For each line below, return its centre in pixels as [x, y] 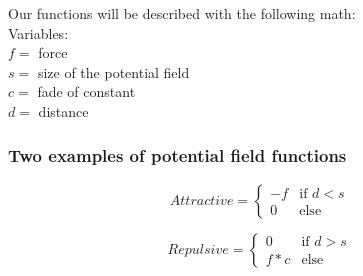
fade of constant [86, 91]
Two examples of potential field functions [177, 155]
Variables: [38, 32]
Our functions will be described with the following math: [182, 13]
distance [63, 110]
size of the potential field [113, 71]
